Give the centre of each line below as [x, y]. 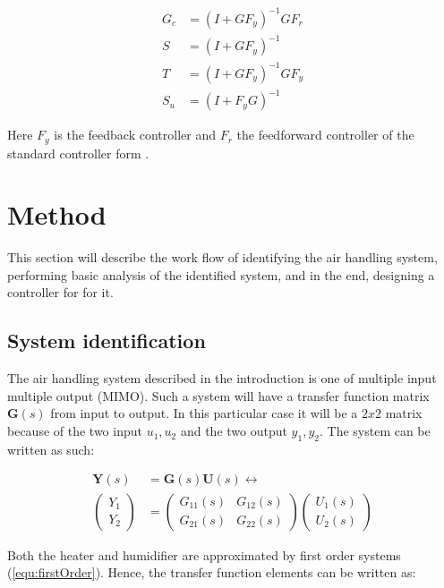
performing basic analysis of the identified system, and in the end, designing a [221, 274]
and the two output [234, 431]
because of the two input [75, 431]
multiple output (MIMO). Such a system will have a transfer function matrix [218, 395]
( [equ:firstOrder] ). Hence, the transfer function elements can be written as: [212, 572]
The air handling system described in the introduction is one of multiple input [222, 378]
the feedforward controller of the [325, 135]
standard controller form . [78, 153]
